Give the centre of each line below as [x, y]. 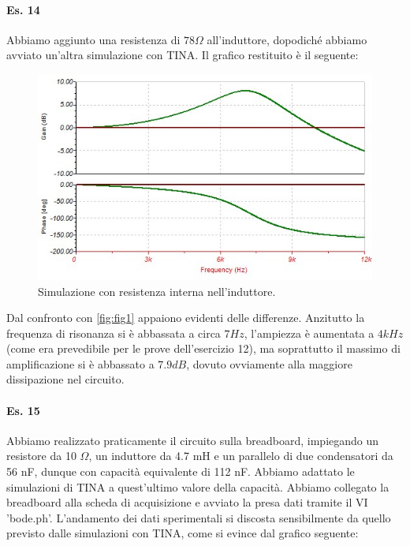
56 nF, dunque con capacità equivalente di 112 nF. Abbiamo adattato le [181, 471]
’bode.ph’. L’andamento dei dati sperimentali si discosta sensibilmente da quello [199, 517]
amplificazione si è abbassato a [80, 363]
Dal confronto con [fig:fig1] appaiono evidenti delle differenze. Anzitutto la [186, 318]
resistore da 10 [41, 456]
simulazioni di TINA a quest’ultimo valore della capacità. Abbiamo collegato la [198, 486]
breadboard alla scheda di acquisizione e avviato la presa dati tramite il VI [187, 502]
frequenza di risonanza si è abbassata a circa [114, 333]
